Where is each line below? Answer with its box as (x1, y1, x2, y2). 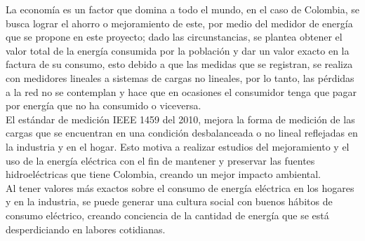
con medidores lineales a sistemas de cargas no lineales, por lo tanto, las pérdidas (6, 70, 354, 85)
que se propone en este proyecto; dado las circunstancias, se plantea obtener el (6, 29, 343, 44)
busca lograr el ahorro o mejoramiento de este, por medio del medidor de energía (6, 15, 353, 30)
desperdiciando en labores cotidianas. (6, 221, 166, 236)
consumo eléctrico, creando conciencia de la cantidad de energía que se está (6, 207, 329, 222)
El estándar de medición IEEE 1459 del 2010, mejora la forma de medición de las (6, 111, 355, 126)
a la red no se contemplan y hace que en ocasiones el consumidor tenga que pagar (6, 84, 357, 99)
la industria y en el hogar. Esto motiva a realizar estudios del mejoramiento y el (6, 139, 350, 153)
